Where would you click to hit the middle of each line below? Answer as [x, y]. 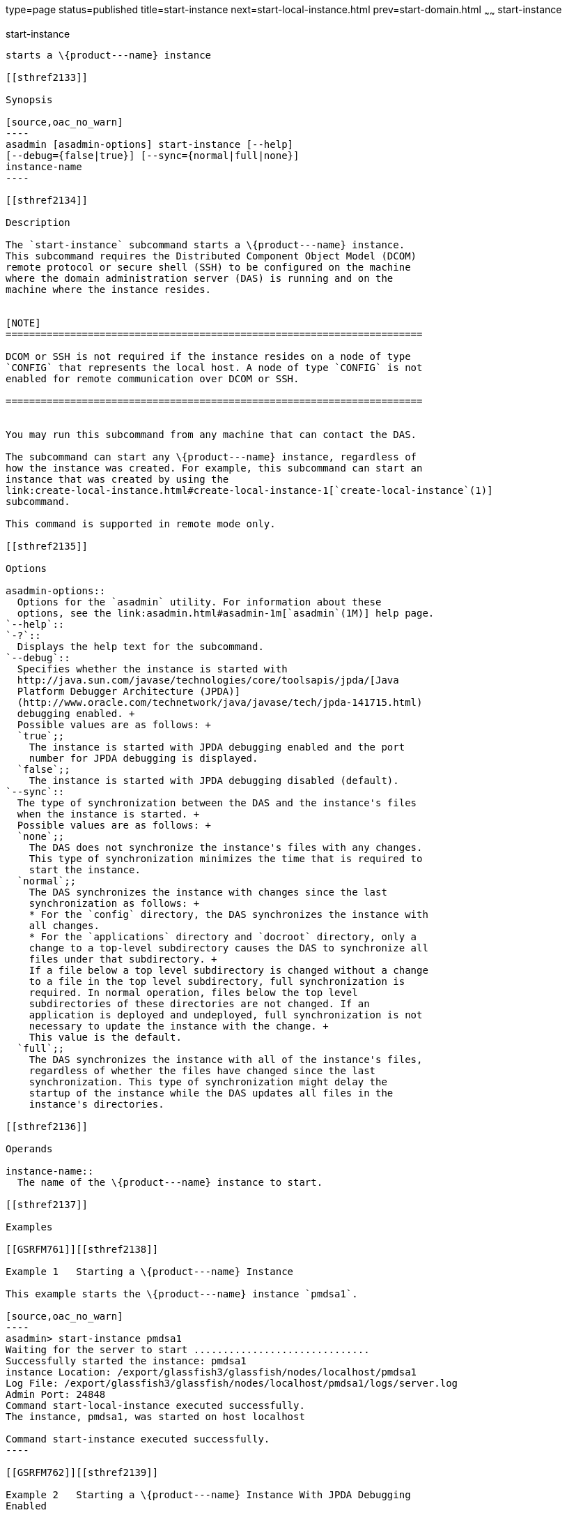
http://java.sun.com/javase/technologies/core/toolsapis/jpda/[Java [208, 680]
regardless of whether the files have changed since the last [202, 1070]
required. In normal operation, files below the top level [193, 992]
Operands [29, 1148]
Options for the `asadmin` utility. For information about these [199, 602]
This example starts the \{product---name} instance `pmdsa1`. [182, 1294]
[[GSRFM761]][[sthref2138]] [82, 1249]
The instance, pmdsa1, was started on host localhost [155, 1416]
